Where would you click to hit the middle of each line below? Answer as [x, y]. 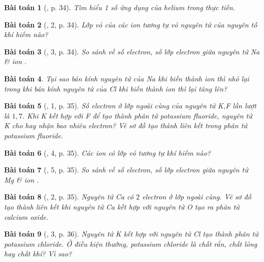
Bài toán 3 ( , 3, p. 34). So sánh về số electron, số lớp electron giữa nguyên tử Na [132, 51]
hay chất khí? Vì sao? [38, 254]
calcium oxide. [26, 216]
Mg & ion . [22, 179]
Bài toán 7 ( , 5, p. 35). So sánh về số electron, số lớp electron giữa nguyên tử [126, 170]
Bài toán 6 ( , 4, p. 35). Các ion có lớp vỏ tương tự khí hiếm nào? [107, 152]
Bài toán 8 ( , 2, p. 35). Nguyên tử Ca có [69, 197]
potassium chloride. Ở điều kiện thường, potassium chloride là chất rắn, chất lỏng [131, 243]
